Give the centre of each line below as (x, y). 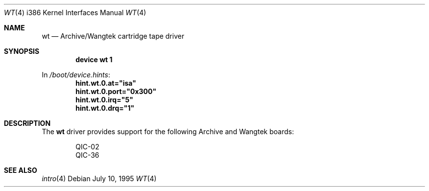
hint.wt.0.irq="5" (104, 100)
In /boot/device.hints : (76, 75)
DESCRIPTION (27, 123)
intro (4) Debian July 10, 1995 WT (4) (99, 179)
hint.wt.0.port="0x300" (116, 91)
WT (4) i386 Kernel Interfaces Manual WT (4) (75, 12)
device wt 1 (94, 60)
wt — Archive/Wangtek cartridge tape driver (113, 36)
